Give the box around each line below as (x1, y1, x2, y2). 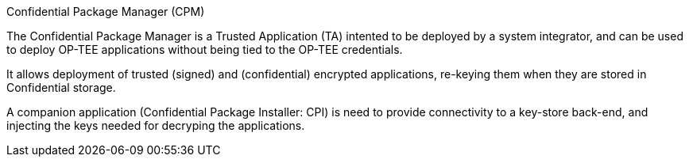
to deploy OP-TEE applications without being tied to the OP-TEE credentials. (6, 43, 403, 56)
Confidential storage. (6, 81, 116, 94)
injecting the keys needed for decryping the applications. (6, 119, 305, 132)
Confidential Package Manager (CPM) (6, 5, 205, 18)
